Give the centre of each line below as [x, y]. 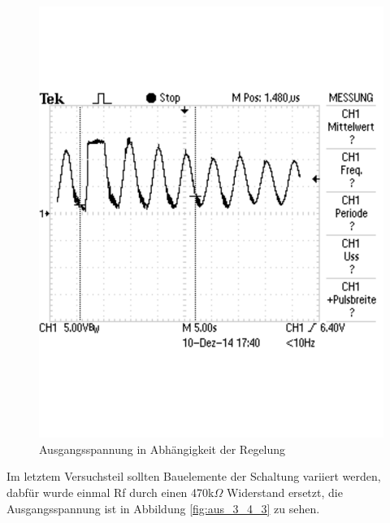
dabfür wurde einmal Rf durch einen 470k [110, 492]
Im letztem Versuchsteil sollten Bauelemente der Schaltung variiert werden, [194, 476]
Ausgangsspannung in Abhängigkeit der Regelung [162, 449]
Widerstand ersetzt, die [284, 492]
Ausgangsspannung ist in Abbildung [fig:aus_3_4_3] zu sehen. [163, 508]
